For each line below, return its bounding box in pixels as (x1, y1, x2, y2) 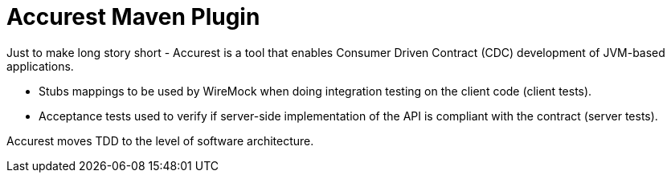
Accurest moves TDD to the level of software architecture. (6, 133, 314, 148)
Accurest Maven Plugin (6, 3, 260, 31)
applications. (6, 59, 74, 73)
